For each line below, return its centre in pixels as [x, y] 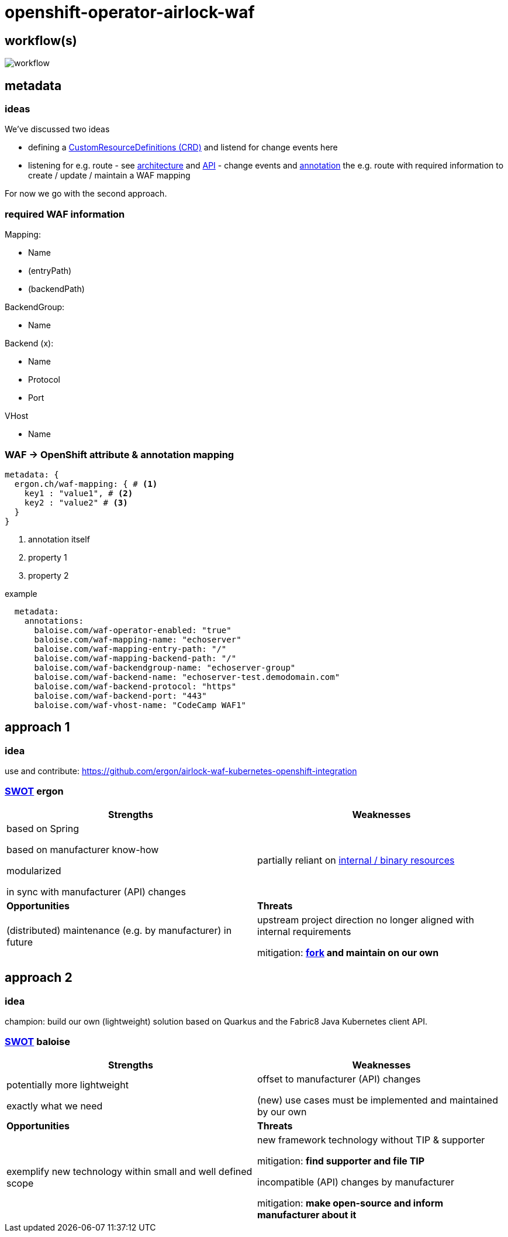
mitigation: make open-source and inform [350, 1203]
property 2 [49, 575]
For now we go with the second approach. [86, 194]
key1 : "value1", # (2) [79, 493]
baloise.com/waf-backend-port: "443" [120, 695]
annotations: [54, 621]
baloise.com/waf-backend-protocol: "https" [135, 686]
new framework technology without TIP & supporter [371, 1140]
